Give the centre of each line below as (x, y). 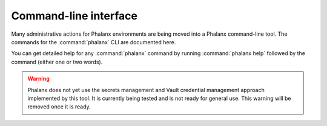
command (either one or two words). (57, 62)
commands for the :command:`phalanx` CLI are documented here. (94, 42)
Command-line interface (74, 16)
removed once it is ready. (59, 107)
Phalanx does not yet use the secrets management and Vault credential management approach (146, 90)
